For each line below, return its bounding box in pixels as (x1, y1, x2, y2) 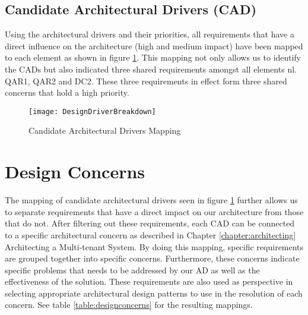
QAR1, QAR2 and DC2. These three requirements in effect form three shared (5, 74, 287, 87)
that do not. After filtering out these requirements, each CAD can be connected (5, 217, 295, 229)
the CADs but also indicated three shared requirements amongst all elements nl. (5, 62, 297, 75)
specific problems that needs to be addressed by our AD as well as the (5, 263, 260, 276)
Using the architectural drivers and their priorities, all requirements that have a (5, 28, 294, 40)
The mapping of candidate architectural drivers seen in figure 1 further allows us (5, 194, 298, 206)
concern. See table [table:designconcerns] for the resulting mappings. (5, 298, 253, 311)
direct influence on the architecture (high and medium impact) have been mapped (5, 39, 303, 52)
